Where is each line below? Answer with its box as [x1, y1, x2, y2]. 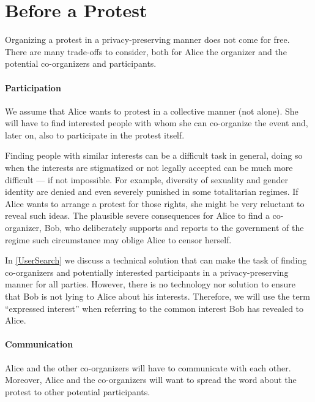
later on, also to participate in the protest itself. [5, 128, 185, 141]
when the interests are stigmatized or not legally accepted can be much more [5, 161, 293, 174]
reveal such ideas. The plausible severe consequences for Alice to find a [5, 209, 270, 222]
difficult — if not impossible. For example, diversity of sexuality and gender [5, 173, 289, 186]
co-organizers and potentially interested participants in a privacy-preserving [5, 265, 289, 278]
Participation [5, 81, 61, 94]
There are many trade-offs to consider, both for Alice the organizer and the [5, 45, 287, 58]
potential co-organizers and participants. [5, 57, 157, 70]
